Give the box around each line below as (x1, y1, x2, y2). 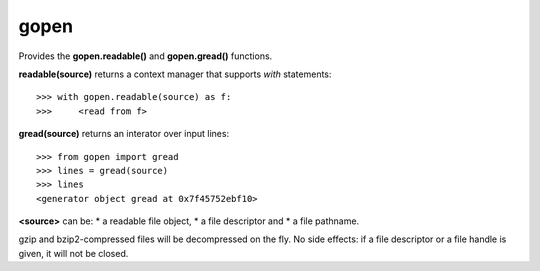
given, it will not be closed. (18, 247, 129, 259)
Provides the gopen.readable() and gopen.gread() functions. (18, 50, 273, 62)
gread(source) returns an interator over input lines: (18, 128, 230, 140)
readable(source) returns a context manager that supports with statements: (18, 68, 332, 80)
